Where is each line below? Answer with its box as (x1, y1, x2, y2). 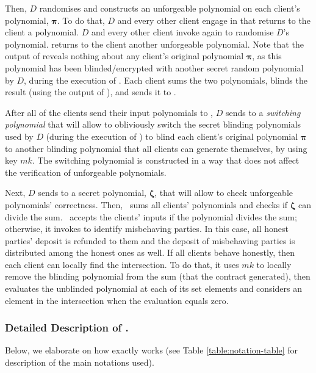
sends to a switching (225, 106, 301, 118)
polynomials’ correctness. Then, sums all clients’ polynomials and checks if (5, 198, 288, 211)
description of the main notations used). (5, 356, 154, 369)
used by (5, 129, 34, 142)
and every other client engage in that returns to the (117, 13, 311, 26)
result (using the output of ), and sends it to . (5, 85, 176, 98)
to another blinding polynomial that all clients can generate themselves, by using (5, 142, 307, 154)
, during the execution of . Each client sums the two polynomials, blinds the (24, 73, 307, 86)
